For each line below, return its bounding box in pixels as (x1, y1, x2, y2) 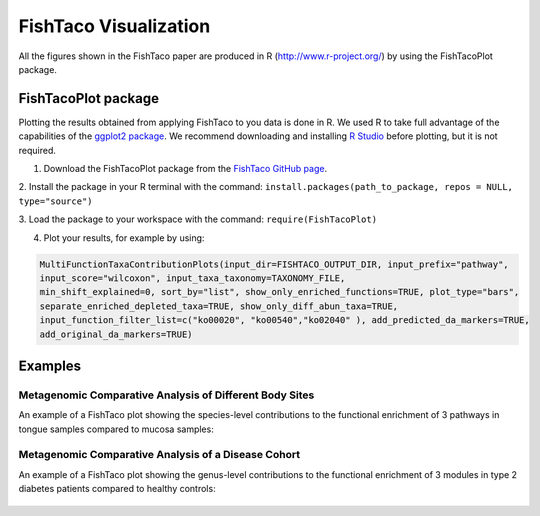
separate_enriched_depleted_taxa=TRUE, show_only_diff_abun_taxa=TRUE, (39, 300, 399, 312)
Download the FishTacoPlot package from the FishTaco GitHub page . (43, 163, 328, 175)
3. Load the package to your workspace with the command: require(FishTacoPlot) (18, 213, 378, 225)
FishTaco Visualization (18, 15, 211, 37)
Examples (18, 357, 82, 374)
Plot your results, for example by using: (43, 231, 205, 244)
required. (18, 144, 57, 156)
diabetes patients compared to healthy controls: (18, 483, 216, 495)
